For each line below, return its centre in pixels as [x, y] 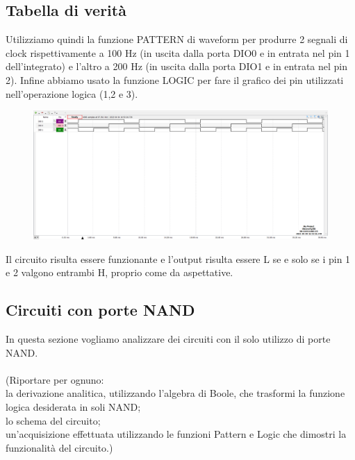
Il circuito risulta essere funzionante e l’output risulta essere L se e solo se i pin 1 [178, 258]
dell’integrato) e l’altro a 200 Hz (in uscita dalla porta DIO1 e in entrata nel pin [177, 66]
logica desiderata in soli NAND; [73, 407]
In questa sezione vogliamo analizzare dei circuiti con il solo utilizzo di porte [168, 339]
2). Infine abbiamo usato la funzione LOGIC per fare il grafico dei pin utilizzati [175, 79]
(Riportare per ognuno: [55, 379]
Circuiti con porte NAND [100, 310]
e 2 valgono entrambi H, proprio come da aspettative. [119, 272]
